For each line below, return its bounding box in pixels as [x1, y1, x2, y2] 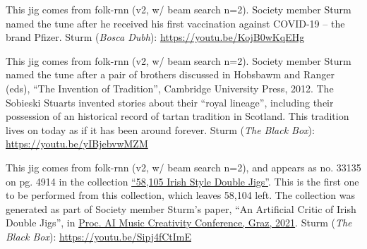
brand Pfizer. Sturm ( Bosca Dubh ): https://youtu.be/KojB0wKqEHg [6, 30, 305, 44]
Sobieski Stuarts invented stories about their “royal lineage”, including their [6, 95, 334, 109]
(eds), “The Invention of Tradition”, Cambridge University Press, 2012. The [6, 80, 334, 95]
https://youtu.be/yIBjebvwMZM [6, 136, 148, 151]
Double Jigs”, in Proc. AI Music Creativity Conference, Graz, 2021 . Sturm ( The [6, 215, 352, 230]
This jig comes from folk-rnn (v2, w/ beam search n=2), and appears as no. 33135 [6, 159, 361, 174]
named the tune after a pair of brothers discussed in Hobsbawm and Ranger [6, 67, 335, 82]
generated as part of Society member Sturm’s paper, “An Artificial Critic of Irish [6, 201, 356, 216]
